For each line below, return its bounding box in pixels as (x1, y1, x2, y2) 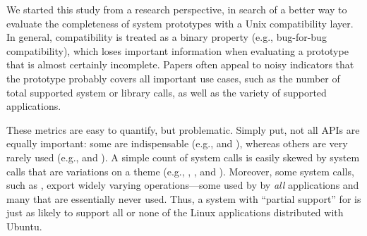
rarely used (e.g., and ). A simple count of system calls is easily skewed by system (6, 149, 360, 164)
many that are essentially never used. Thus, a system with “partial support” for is (6, 191, 361, 206)
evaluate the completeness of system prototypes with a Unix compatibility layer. (6, 15, 354, 30)
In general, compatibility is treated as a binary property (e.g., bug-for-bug (6, 30, 327, 44)
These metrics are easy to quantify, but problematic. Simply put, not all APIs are (6, 122, 360, 137)
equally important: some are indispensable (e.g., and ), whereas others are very (6, 136, 348, 151)
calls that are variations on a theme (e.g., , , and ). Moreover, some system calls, (6, 163, 354, 178)
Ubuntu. (6, 218, 42, 233)
